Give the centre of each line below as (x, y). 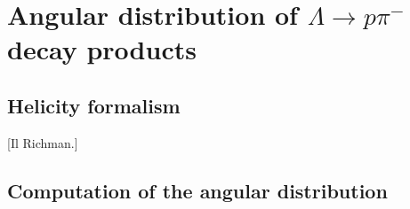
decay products (102, 49)
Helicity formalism (94, 105)
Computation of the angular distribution (197, 190)
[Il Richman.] (43, 142)
